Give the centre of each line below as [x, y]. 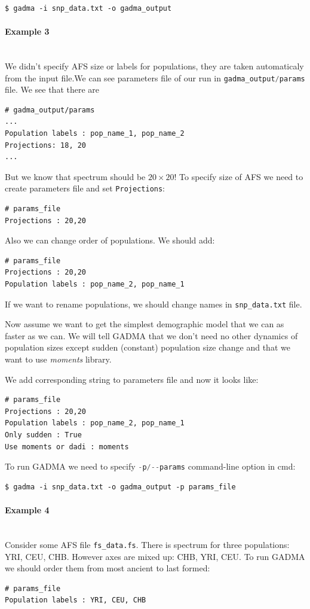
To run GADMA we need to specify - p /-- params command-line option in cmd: [150, 466]
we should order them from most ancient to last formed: [108, 568]
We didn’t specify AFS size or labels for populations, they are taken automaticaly [154, 66]
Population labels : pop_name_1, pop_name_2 [95, 134]
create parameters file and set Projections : [85, 188]
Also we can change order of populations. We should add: [110, 240]
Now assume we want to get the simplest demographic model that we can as [145, 324]
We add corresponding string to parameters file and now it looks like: [132, 379]
